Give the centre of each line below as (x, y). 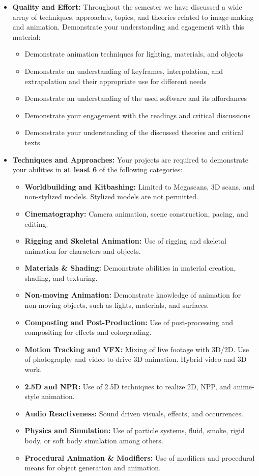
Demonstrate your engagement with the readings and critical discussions (137, 115)
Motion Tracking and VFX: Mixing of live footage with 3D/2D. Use (137, 349)
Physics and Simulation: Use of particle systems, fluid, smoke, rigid (135, 430)
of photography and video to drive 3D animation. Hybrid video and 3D (136, 359)
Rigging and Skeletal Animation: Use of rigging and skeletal (125, 241)
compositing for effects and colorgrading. (88, 332)
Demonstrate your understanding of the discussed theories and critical (134, 132)
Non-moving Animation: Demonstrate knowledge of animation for (133, 295)
